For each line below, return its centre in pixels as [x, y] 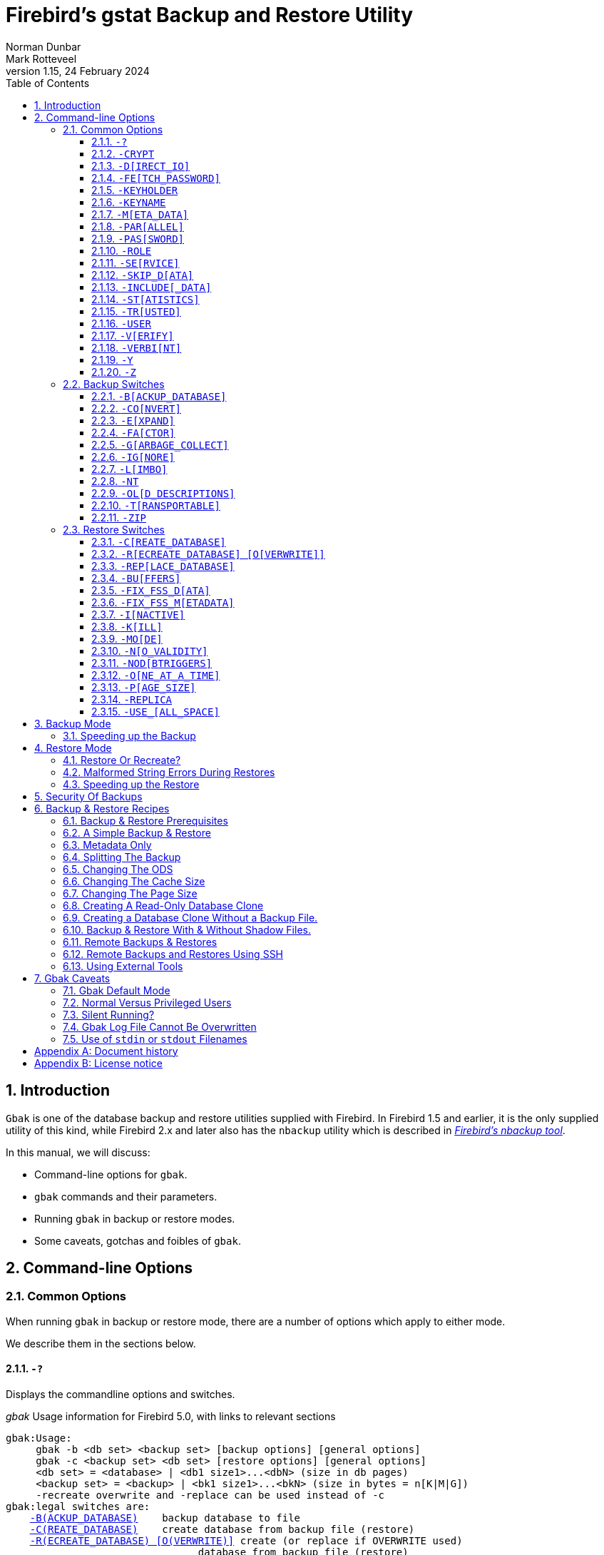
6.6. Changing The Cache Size [134, 881]
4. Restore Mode [73, 748]
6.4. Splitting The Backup [122, 857]
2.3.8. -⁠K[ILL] [127, 626]
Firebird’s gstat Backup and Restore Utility [210, 15]
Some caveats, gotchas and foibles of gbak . [138, 1240]
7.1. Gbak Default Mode [117, 990]
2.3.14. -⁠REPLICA [132, 699]
